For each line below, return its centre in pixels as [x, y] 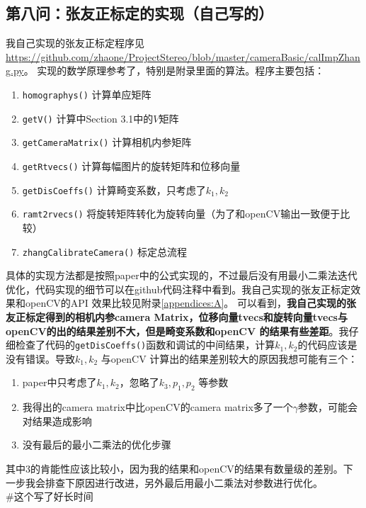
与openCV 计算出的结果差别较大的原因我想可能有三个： [229, 358]
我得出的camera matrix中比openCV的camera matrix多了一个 [158, 407]
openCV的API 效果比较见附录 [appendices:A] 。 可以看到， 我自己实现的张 [190, 303]
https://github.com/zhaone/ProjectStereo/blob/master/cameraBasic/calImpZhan [183, 56]
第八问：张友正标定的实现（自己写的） [139, 13]
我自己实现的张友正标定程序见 [75, 43]
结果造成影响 [62, 420]
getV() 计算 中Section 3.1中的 [88, 118]
